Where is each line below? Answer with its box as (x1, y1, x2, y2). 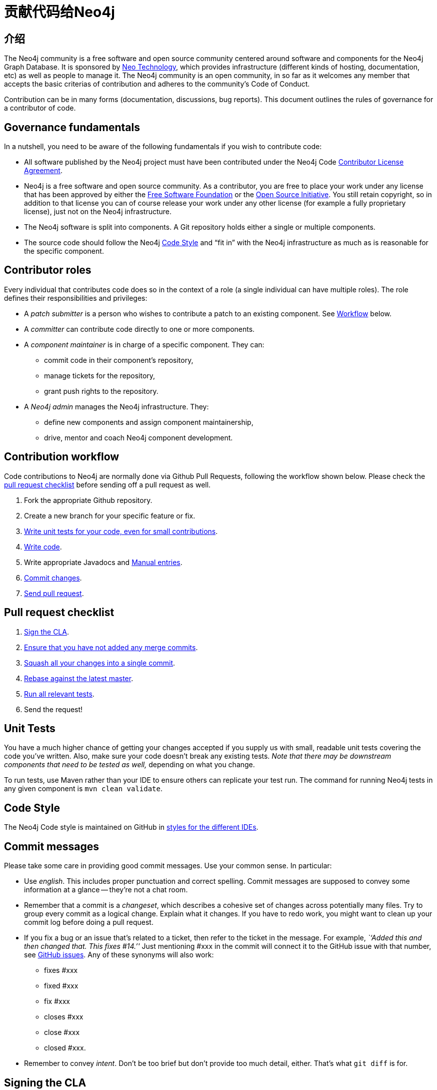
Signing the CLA (4, 1076, 86, 1089)
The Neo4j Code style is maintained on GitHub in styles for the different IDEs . (4, 823, 258, 832)
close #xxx (44, 1028, 80, 1037)
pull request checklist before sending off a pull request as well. (4, 480, 211, 489)
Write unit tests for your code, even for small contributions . (24, 526, 218, 535)
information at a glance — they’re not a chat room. (24, 885, 188, 894)
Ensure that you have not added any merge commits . (24, 643, 198, 652)
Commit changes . (24, 573, 82, 582)
